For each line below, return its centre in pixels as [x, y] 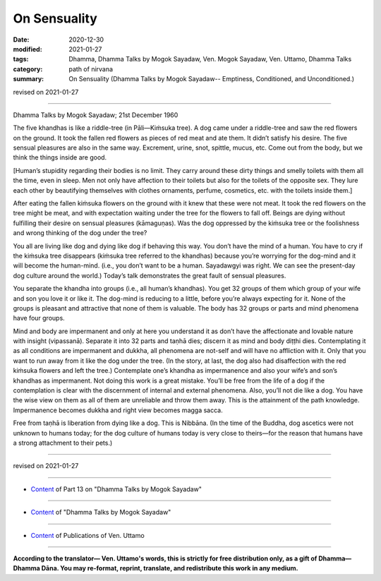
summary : [29, 79]
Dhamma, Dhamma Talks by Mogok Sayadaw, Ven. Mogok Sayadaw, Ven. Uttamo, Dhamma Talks [210, 59]
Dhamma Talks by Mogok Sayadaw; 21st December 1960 [96, 115]
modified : [28, 49]
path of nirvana [91, 69]
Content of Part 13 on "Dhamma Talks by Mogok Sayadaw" [116, 489]
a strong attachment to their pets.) [63, 443]
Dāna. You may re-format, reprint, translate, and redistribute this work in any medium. [170, 568]
